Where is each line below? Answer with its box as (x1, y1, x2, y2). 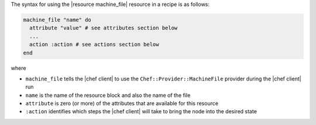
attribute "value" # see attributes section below (29, 25, 178, 32)
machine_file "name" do (23, 16, 92, 23)
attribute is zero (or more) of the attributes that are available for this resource (25, 100, 219, 107)
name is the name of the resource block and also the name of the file (25, 92, 191, 99)
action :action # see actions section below (29, 41, 159, 48)
